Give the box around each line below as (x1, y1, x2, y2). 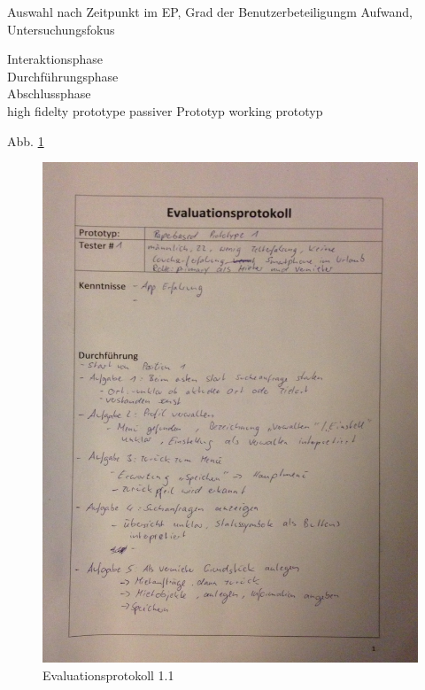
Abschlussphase (7, 84, 91, 103)
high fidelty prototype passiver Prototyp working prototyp (7, 101, 323, 120)
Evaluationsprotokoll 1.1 (42, 666, 174, 685)
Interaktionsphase (7, 50, 103, 68)
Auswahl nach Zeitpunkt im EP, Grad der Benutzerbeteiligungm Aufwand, (7, 3, 413, 20)
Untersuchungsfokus (7, 19, 115, 38)
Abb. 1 (7, 131, 44, 150)
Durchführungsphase (7, 66, 119, 85)
